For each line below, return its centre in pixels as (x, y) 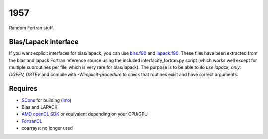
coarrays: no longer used (47, 128)
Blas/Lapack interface (44, 42)
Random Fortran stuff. (32, 28)
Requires (23, 88)
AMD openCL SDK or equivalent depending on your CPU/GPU (85, 114)
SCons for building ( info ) (47, 100)
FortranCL (32, 121)
